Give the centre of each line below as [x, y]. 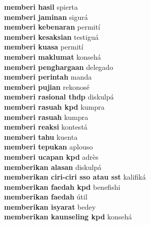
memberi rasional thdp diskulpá [59, 97]
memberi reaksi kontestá [46, 127]
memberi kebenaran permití [52, 27]
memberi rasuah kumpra [46, 117]
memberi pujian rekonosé [47, 86]
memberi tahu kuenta [41, 136]
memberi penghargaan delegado [59, 67]
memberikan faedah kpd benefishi [62, 186]
